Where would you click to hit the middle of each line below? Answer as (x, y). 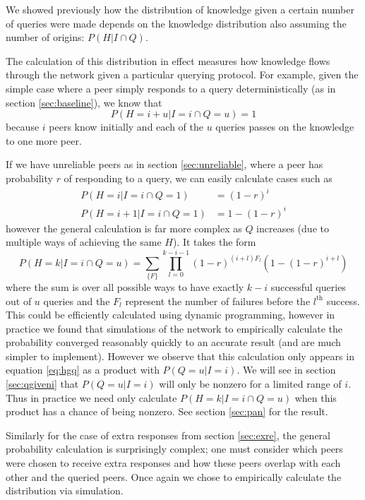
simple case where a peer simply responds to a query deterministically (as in (171, 88)
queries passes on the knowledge (285, 127)
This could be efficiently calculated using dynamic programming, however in (170, 315)
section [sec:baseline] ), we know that (84, 102)
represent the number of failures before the (218, 300)
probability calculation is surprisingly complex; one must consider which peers (174, 449)
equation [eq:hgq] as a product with (83, 370)
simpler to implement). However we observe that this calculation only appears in (180, 356)
